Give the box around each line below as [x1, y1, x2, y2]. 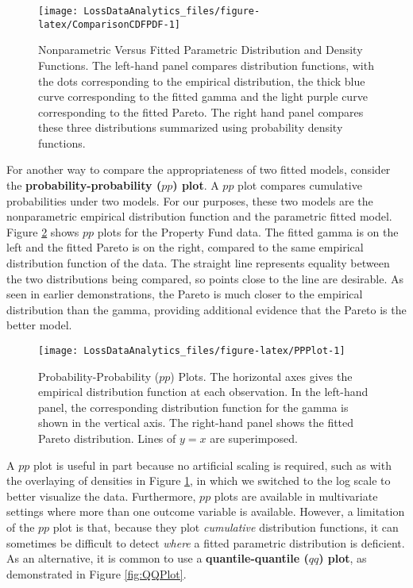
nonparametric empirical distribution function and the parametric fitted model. [6, 208, 392, 225]
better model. [6, 317, 72, 333]
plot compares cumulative [237, 177, 362, 194]
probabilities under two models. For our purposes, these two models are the [6, 192, 373, 209]
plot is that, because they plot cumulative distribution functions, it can [52, 519, 399, 535]
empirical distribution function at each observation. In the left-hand [38, 383, 369, 400]
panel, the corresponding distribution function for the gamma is [38, 398, 349, 415]
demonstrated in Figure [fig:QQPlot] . [6, 565, 187, 582]
